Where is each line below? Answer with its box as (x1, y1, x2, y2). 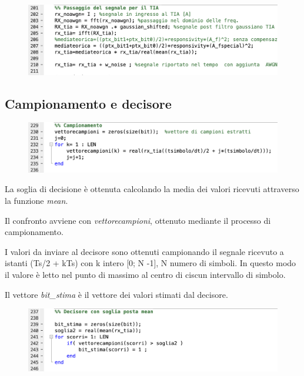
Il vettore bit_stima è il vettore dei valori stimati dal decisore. (5, 288, 228, 300)
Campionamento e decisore (5, 94, 172, 112)
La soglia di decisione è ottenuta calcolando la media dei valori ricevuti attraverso (5, 183, 299, 195)
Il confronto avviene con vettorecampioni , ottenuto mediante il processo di (5, 214, 271, 226)
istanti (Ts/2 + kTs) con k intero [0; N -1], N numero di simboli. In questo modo (5, 257, 296, 269)
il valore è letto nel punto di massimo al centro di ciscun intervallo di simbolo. (5, 268, 286, 280)
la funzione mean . (5, 194, 68, 206)
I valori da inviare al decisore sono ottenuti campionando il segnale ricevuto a (5, 245, 284, 257)
